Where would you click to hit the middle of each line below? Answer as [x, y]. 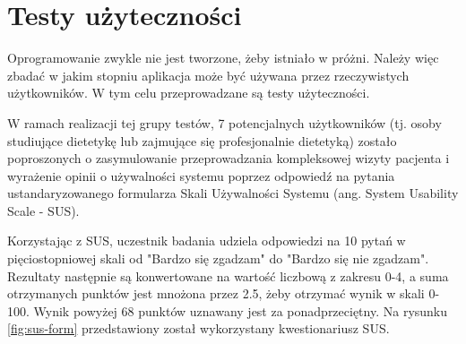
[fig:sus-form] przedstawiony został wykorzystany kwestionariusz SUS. [198, 328]
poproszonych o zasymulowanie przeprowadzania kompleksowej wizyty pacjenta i [229, 158]
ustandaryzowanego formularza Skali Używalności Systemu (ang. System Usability [233, 193]
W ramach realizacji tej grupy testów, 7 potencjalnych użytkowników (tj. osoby [224, 122]
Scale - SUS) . [43, 210]
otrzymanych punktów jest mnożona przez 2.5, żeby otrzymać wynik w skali [216, 293]
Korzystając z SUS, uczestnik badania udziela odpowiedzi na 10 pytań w [207, 241]
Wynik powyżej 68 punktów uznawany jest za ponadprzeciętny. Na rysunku [241, 310]
